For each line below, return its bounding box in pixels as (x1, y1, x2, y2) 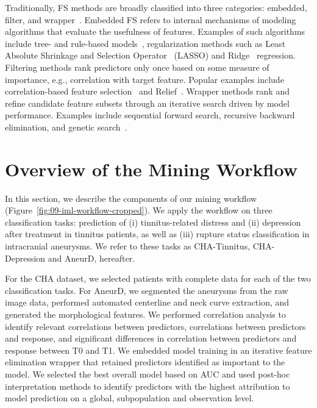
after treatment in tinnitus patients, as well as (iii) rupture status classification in (5, 227, 310, 240)
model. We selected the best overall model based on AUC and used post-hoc (5, 367, 290, 380)
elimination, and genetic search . (5, 120, 127, 133)
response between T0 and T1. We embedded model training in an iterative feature (5, 343, 312, 356)
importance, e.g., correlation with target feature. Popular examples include (5, 73, 284, 85)
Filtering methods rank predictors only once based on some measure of (5, 60, 269, 73)
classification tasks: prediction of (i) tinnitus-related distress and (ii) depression (5, 215, 301, 228)
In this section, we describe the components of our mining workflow (5, 191, 257, 204)
